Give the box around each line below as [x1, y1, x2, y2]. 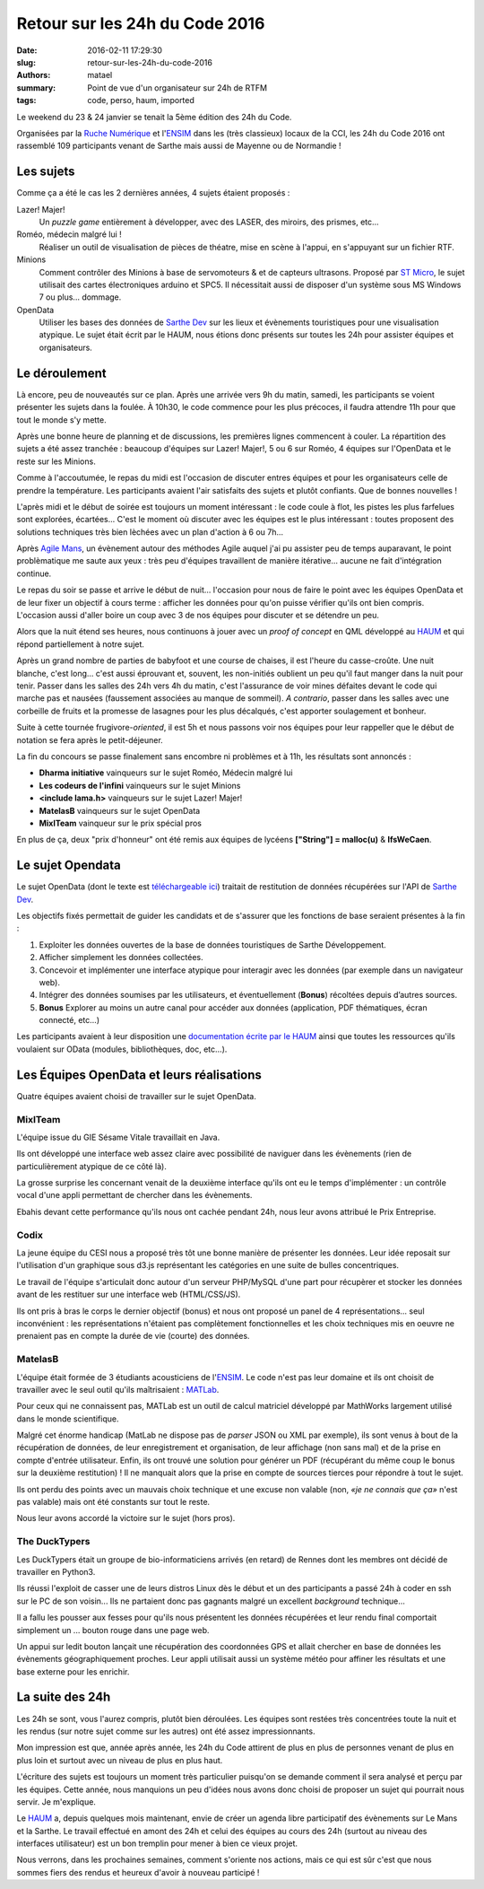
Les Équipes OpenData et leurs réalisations [16, 1067, 262, 1082]
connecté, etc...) [39, 1015, 100, 1026]
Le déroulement [16, 365, 107, 380]
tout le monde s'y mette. [16, 414, 107, 425]
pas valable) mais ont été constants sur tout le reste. [16, 1497, 211, 1508]
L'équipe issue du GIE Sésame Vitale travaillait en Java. [16, 1132, 220, 1142]
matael [87, 70, 113, 81]
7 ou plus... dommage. [39, 292, 122, 302]
